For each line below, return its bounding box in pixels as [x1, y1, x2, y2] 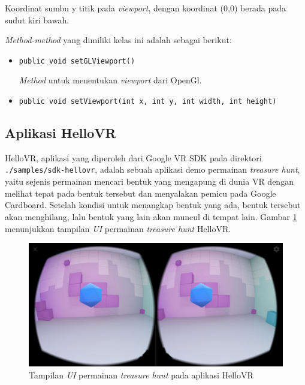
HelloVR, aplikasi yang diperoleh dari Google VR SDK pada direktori [5, 151, 262, 164]
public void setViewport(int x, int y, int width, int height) [19, 97, 277, 106]
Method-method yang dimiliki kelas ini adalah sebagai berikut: [5, 34, 232, 46]
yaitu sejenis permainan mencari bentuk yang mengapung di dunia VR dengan [5, 175, 294, 188]
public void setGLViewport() [19, 56, 135, 65]
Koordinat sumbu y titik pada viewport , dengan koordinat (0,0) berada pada [5, 2, 286, 14]
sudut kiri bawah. [5, 13, 70, 26]
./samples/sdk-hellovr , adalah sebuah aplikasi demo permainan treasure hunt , [5, 163, 300, 176]
